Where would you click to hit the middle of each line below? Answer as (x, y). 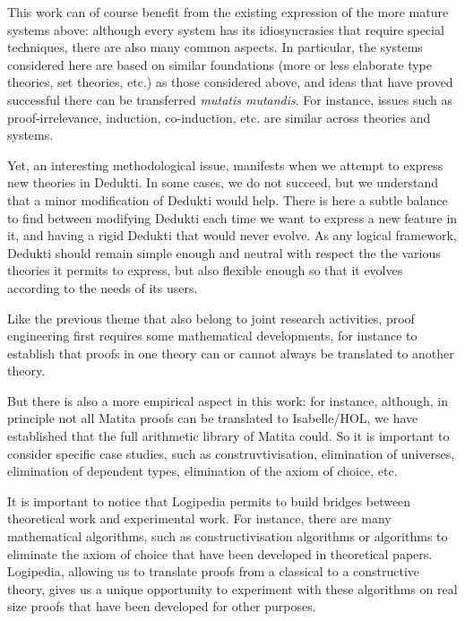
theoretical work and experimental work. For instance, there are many (199, 518)
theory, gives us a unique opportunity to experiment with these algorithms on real (232, 588)
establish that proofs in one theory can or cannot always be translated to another (231, 353)
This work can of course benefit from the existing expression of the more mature (228, 12)
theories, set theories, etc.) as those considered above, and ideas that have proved (230, 82)
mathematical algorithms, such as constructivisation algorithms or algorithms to (228, 536)
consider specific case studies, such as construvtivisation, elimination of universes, (231, 453)
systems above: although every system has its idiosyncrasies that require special (226, 29)
